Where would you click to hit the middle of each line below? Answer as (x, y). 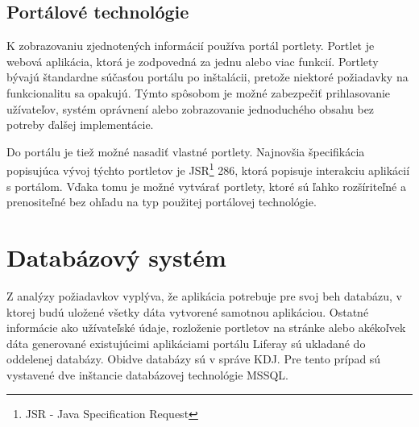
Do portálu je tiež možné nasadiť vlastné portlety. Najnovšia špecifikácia (186, 151)
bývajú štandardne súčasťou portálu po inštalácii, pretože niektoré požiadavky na (207, 77)
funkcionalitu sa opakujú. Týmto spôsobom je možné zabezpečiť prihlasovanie (199, 92)
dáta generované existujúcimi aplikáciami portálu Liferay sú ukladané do (186, 343)
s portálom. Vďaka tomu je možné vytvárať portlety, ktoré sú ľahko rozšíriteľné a (206, 186)
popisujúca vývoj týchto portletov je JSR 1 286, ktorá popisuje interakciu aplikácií (208, 169)
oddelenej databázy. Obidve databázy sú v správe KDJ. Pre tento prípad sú (194, 359)
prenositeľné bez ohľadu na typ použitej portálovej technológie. (162, 202)
